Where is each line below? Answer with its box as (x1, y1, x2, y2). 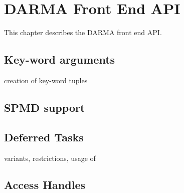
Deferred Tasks (4, 129, 84, 144)
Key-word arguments (4, 52, 115, 67)
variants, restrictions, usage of (4, 152, 96, 163)
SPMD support (4, 99, 85, 115)
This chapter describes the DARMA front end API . (4, 27, 162, 38)
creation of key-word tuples (4, 75, 88, 85)
